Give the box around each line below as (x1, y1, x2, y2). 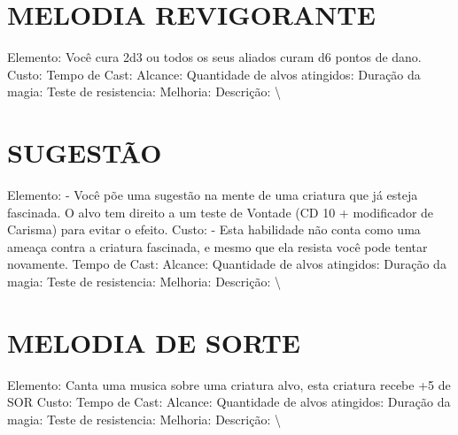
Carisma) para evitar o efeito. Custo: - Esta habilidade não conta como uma (7, 220, 421, 239)
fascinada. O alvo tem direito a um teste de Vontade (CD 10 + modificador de (7, 202, 434, 221)
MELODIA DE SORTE (7, 324, 300, 360)
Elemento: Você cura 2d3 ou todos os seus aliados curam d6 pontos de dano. (7, 48, 422, 66)
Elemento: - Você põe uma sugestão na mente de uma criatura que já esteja (7, 186, 418, 204)
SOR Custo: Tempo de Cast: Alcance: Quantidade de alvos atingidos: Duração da (7, 393, 451, 411)
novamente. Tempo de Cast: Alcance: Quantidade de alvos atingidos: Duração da (7, 255, 446, 273)
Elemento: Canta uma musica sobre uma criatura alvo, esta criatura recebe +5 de (7, 375, 451, 393)
